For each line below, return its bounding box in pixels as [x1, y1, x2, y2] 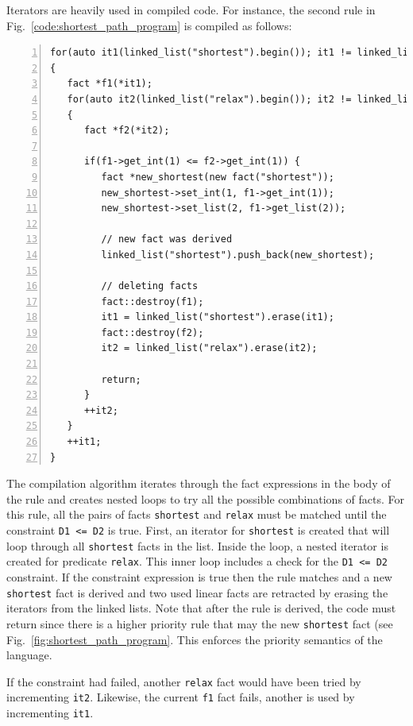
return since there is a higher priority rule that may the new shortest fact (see [6, 615, 393, 631]
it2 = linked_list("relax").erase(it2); [101, 342, 318, 354]
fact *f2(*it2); [83, 125, 170, 137]
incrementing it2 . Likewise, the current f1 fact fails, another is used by [6, 689, 355, 705]
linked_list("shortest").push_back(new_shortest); [101, 249, 375, 261]
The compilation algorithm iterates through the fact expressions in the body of [6, 475, 391, 492]
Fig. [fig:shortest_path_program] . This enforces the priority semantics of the [6, 631, 383, 647]
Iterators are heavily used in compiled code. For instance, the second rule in [6, 2, 376, 17]
